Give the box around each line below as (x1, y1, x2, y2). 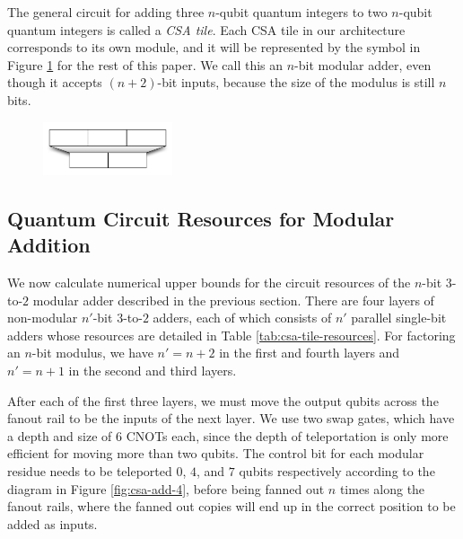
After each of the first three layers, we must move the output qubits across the (7, 391, 439, 410)
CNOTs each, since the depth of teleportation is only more (126, 426, 449, 445)
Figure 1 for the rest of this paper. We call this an (7, 55, 284, 74)
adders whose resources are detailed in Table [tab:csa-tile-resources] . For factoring (7, 325, 456, 344)
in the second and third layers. (68, 361, 237, 380)
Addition (7, 231, 91, 259)
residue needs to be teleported (7, 462, 172, 481)
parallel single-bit (351, 308, 447, 327)
